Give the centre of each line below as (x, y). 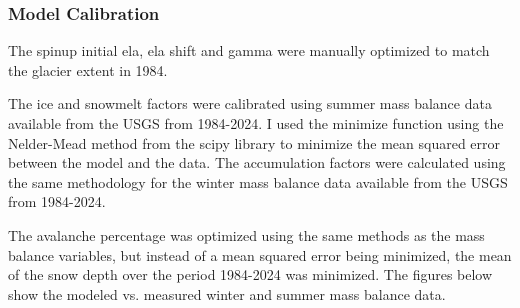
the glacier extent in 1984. (88, 69)
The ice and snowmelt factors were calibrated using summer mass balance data (250, 103)
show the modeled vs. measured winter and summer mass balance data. (227, 293)
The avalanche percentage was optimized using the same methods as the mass (246, 234)
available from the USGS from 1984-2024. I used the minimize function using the (256, 123)
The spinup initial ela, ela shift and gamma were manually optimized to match (249, 50)
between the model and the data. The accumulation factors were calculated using (257, 162)
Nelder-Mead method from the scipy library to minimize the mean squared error (254, 142)
